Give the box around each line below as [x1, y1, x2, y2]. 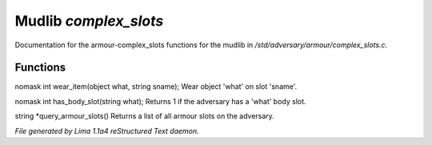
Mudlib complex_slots [14, 12, 164, 30]
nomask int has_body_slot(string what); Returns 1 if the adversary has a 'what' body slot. [14, 96, 307, 106]
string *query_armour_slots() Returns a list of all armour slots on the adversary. [14, 111, 275, 121]
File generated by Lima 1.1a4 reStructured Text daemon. [14, 126, 199, 135]
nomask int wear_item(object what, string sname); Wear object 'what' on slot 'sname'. [14, 82, 298, 91]
